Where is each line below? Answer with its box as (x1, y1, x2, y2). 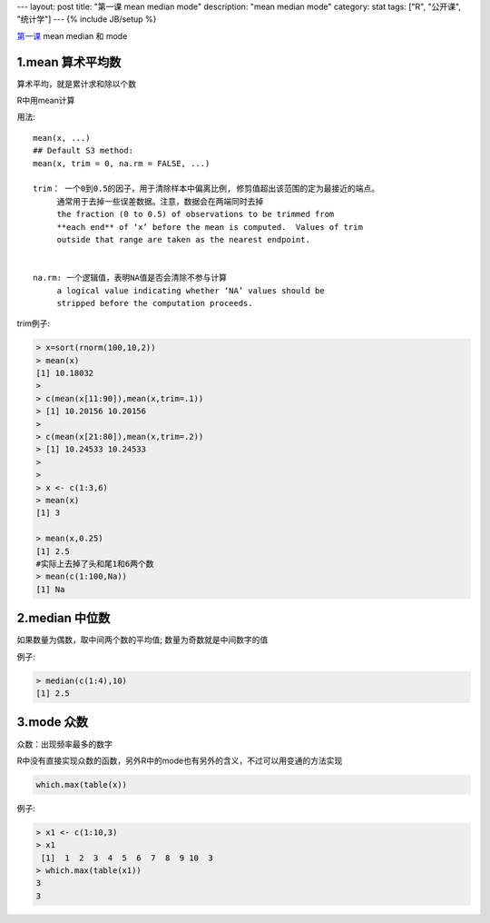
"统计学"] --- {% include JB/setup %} (16, 14, 157, 25)
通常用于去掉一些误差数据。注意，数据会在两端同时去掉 (56, 196, 264, 206)
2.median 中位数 (16, 610, 111, 626)
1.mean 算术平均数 (16, 55, 122, 70)
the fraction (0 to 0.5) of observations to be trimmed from (56, 209, 335, 220)
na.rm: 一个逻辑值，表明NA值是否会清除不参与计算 (33, 273, 227, 283)
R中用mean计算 (16, 95, 75, 106)
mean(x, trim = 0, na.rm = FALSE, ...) (33, 158, 211, 168)
